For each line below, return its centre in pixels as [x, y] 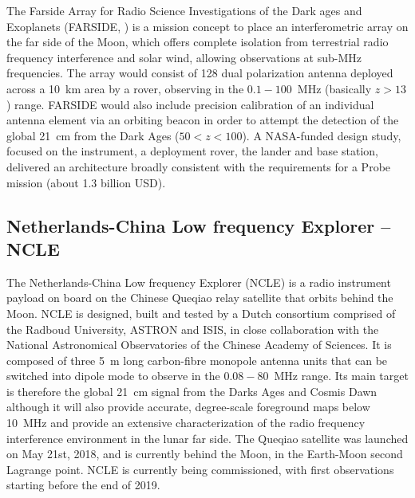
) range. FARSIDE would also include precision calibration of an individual [190, 104]
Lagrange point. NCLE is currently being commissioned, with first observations [200, 469]
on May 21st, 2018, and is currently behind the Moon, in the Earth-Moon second [205, 454]
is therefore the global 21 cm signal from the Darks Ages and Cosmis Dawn [192, 391]
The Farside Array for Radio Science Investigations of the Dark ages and [184, 10]
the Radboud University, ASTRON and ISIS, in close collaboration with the [193, 329]
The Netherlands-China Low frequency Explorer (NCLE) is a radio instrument [199, 282]
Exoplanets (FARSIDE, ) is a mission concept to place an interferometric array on [207, 26]
